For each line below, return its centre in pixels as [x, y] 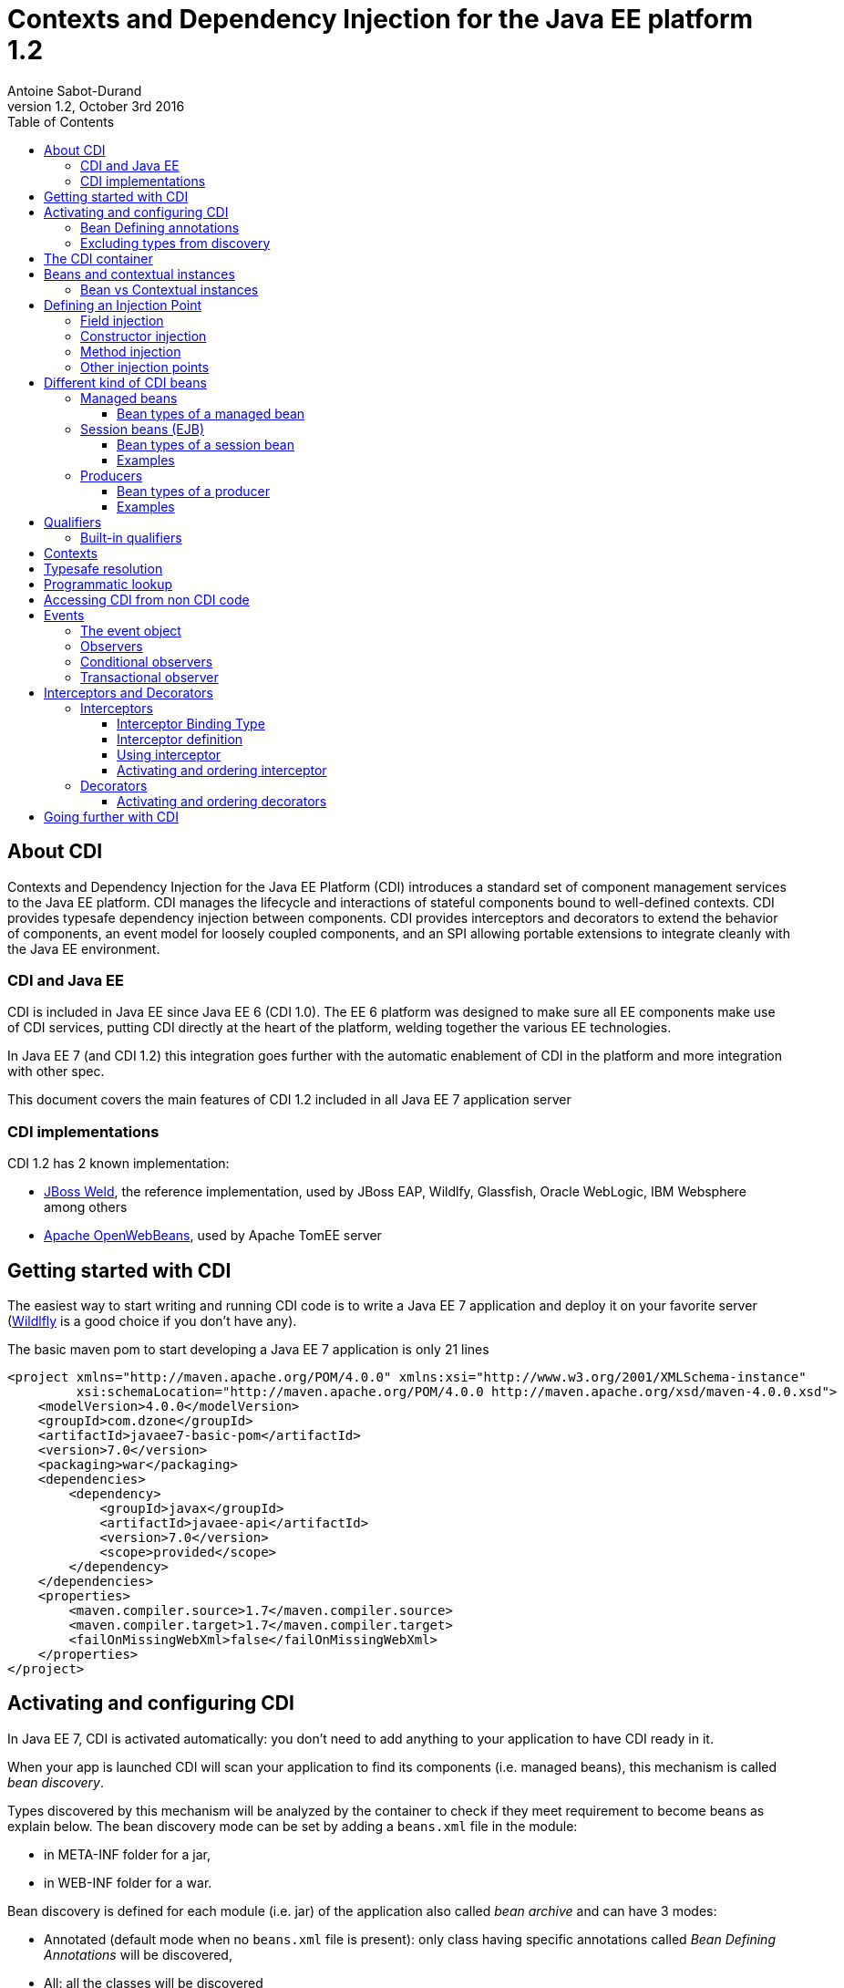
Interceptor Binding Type [191, 723]
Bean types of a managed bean [211, 413]
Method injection [131, 351]
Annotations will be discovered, [138, 1954]
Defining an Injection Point [123, 305]
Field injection [122, 320]
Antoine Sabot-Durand [75, 90]
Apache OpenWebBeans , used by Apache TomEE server [213, 1236]
